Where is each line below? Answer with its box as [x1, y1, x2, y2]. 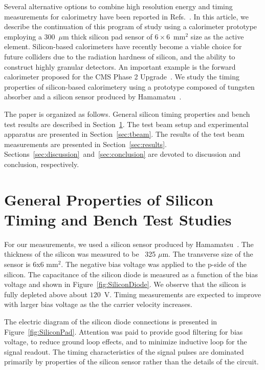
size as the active [190, 31, 244, 42]
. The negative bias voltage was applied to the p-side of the [61, 259, 247, 269]
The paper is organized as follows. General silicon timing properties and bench [4, 108, 250, 119]
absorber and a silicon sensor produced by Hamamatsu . [4, 91, 182, 102]
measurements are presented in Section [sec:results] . [4, 138, 167, 149]
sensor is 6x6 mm [4, 259, 58, 269]
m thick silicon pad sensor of [63, 31, 152, 42]
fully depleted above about [4, 289, 87, 299]
